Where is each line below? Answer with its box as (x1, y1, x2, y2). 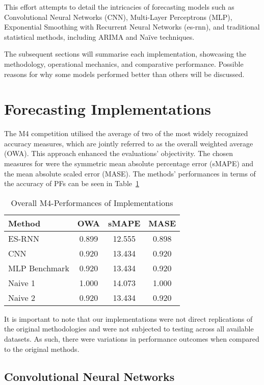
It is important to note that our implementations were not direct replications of (4, 313, 253, 324)
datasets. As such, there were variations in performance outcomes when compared (4, 333, 259, 344)
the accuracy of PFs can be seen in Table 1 (4, 178, 140, 189)
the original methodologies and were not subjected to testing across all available (4, 323, 254, 334)
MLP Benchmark (8, 262, 69, 274)
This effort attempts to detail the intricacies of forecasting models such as (4, 2, 234, 12)
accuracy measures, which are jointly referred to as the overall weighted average (4, 138, 253, 148)
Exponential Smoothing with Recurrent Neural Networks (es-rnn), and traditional (4, 21, 260, 32)
